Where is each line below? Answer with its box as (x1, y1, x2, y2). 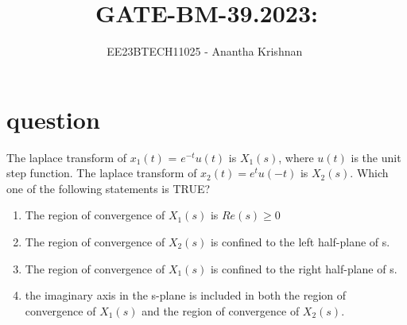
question (6, 103, 100, 135)
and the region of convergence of (141, 302, 300, 319)
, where (278, 149, 314, 165)
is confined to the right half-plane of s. (210, 260, 397, 277)
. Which (350, 164, 389, 181)
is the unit (351, 149, 401, 165)
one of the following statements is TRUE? (6, 180, 211, 196)
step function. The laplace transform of (6, 164, 197, 181)
